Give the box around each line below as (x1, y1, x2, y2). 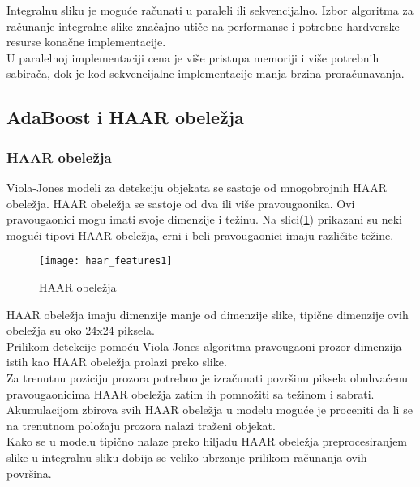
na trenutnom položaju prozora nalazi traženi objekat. (6, 417, 276, 434)
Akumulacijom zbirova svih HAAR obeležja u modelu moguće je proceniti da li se (6, 401, 413, 418)
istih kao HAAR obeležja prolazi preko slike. (6, 353, 227, 370)
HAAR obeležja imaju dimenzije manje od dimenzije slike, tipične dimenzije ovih (6, 305, 409, 323)
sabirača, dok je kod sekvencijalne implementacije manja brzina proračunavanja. (6, 65, 405, 82)
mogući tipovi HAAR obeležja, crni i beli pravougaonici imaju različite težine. (6, 226, 394, 243)
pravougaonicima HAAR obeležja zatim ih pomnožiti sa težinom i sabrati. (6, 385, 375, 402)
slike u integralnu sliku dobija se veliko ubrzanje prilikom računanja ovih (6, 448, 367, 465)
